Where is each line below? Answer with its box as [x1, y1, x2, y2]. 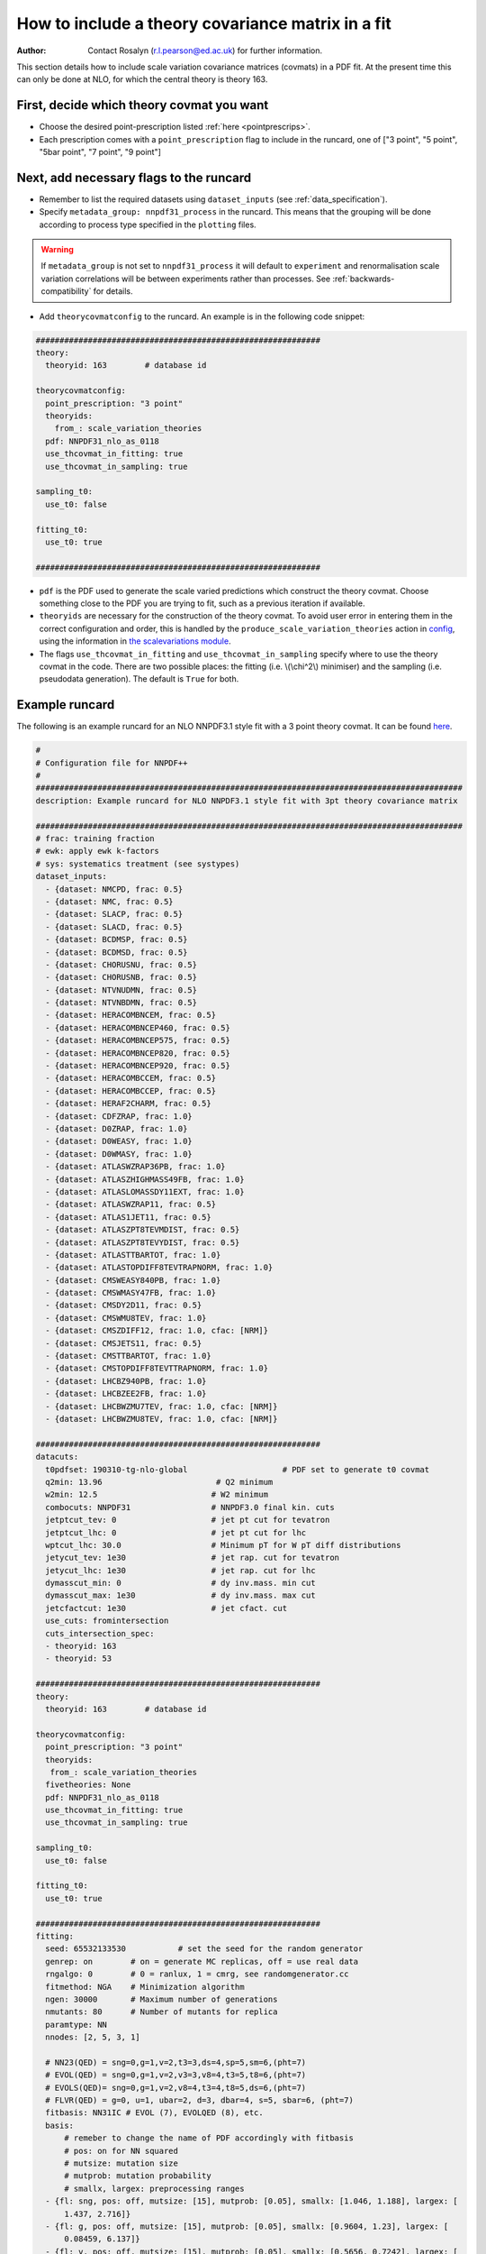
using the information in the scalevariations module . [39, 636, 231, 646]
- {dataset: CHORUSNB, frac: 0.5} [45, 972, 198, 983]
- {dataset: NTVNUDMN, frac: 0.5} [45, 985, 198, 995]
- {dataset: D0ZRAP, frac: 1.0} [45, 1123, 188, 1133]
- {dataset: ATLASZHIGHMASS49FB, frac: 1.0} [45, 1174, 245, 1185]
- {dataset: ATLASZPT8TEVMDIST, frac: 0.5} [45, 1224, 240, 1235]
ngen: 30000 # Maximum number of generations [45, 1993, 278, 2004]
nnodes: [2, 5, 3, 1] [45, 2032, 141, 2042]
